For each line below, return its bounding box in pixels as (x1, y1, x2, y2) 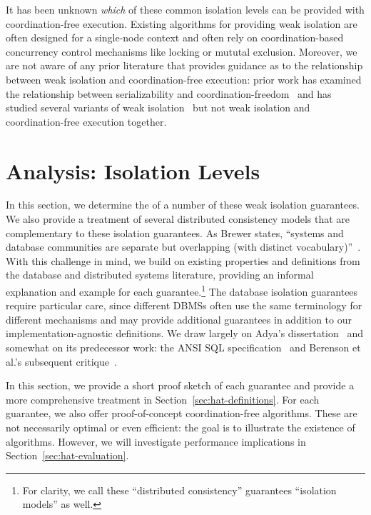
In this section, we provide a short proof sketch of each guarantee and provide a (6, 378, 355, 393)
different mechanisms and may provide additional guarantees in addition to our (6, 311, 352, 326)
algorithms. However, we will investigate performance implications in (6, 434, 306, 449)
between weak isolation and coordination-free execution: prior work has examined (6, 71, 362, 86)
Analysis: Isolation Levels (6, 156, 260, 185)
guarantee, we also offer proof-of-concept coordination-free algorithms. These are (6, 406, 357, 421)
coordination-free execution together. (6, 114, 167, 129)
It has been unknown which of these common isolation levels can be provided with (6, 2, 365, 16)
